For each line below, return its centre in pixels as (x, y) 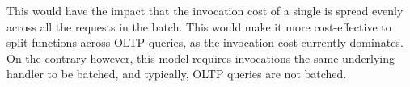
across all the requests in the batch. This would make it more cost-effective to (199, 26)
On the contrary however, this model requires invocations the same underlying (201, 58)
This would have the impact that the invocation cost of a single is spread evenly (205, 10)
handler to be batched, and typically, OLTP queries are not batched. (177, 74)
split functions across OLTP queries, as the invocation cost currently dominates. (205, 42)
